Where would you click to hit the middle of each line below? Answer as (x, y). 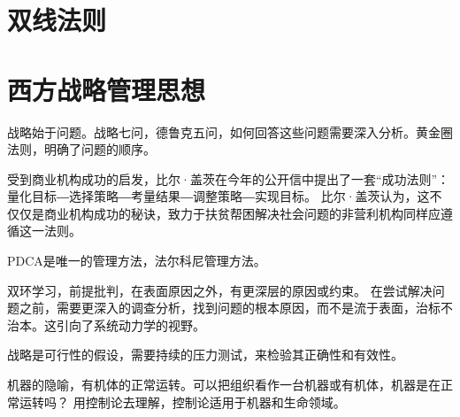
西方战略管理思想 (107, 89)
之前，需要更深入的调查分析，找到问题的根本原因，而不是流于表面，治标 (230, 308)
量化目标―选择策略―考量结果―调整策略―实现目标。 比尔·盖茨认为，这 (218, 196)
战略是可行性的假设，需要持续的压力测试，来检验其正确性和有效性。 (205, 355)
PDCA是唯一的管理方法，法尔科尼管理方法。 (137, 261)
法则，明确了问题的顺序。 (81, 149)
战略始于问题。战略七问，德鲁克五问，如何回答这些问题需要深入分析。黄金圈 (230, 131)
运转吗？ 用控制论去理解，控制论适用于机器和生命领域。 (182, 402)
